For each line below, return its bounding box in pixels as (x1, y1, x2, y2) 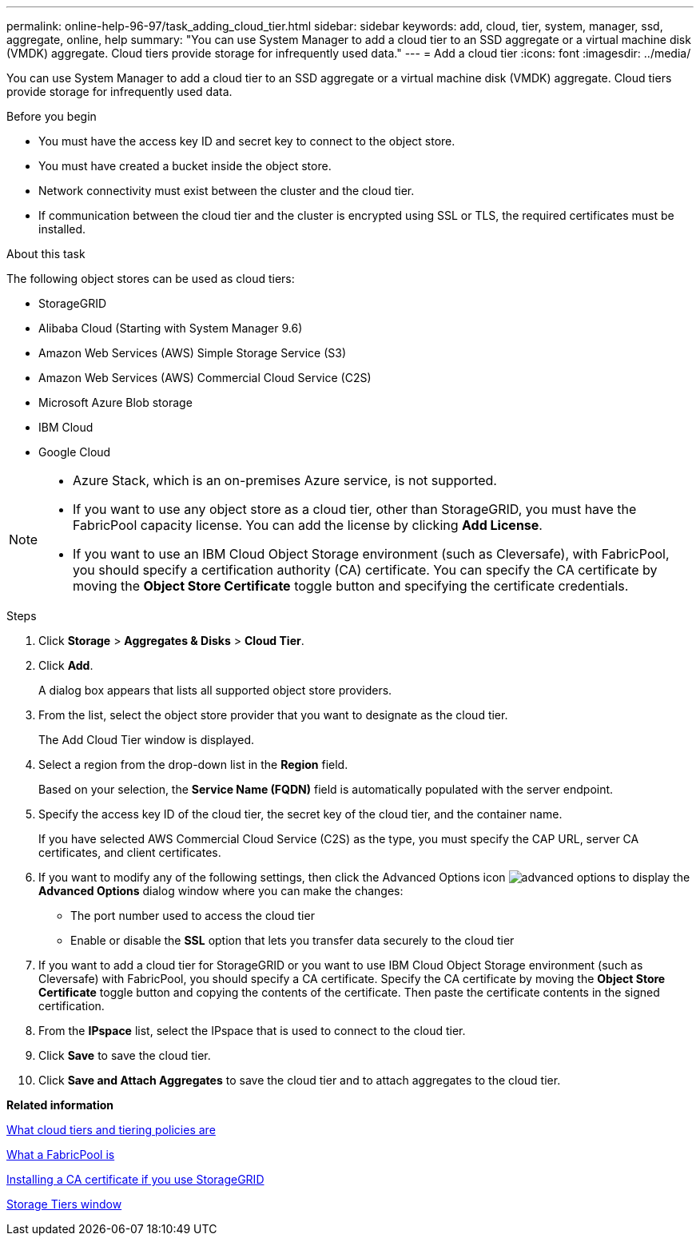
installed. (38, 222, 86, 236)
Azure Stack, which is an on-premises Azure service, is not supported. (73, 472, 497, 488)
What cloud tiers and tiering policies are (6, 1123, 216, 1137)
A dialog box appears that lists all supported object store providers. (38, 683, 392, 697)
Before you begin (6, 109, 97, 123)
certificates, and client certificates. (38, 846, 221, 859)
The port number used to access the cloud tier (70, 909, 315, 922)
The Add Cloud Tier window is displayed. (38, 733, 255, 746)
